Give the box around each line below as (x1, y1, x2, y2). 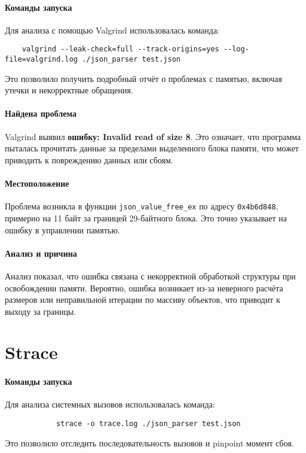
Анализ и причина (5, 247, 77, 259)
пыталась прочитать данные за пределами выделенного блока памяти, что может (5, 142, 299, 154)
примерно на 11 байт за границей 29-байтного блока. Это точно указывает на (5, 211, 287, 224)
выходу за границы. (5, 305, 77, 317)
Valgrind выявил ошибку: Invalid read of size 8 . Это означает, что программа (5, 130, 301, 142)
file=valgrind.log (5, 55, 78, 64)
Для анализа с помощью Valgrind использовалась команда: (5, 23, 220, 36)
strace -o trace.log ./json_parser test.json (56, 419, 241, 428)
